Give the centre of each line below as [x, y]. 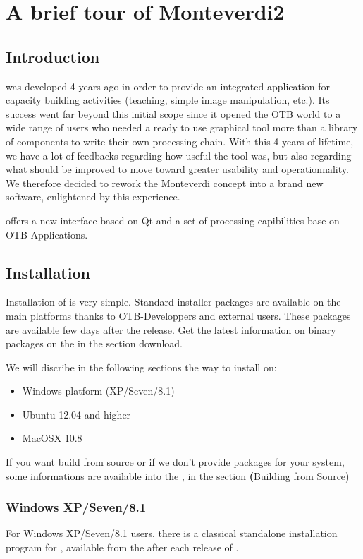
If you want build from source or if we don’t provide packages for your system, [175, 462]
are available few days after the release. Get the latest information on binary [171, 329]
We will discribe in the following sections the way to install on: [141, 367]
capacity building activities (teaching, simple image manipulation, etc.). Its [168, 100]
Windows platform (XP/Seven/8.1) [98, 391]
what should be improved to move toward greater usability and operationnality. [177, 169]
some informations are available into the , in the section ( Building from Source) [178, 475]
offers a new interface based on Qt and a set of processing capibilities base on [173, 220]
